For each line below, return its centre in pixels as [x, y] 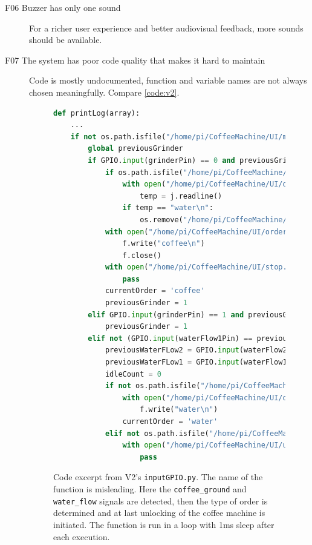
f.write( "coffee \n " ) [164, 244]
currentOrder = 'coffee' [155, 291]
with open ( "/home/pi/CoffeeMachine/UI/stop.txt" [205, 267]
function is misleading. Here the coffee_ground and [150, 489]
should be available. [66, 40]
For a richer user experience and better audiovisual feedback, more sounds [166, 28]
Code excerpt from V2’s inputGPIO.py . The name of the [158, 477]
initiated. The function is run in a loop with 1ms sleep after [164, 524]
